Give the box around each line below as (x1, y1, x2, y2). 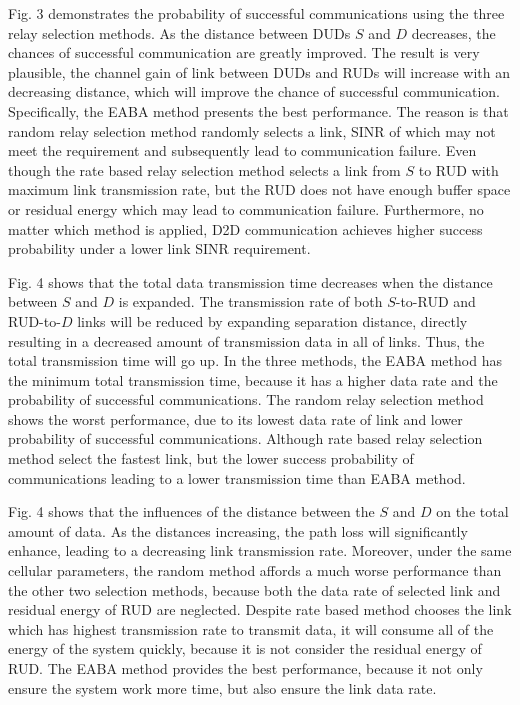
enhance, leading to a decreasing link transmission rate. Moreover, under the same (8, 540, 512, 561)
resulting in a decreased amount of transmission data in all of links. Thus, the (8, 330, 485, 351)
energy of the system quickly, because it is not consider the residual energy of (8, 638, 482, 659)
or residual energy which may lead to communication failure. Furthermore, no (8, 198, 484, 219)
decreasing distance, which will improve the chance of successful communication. (8, 81, 500, 102)
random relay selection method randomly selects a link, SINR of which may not (8, 120, 496, 141)
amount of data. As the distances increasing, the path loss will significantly (8, 520, 468, 541)
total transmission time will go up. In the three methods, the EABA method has (8, 350, 502, 371)
